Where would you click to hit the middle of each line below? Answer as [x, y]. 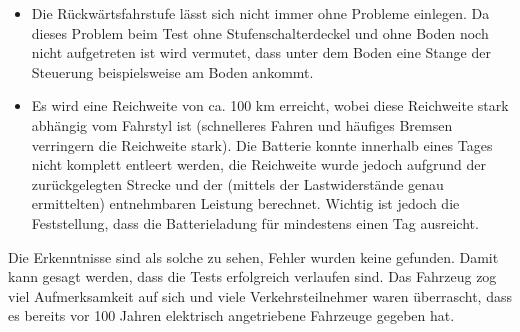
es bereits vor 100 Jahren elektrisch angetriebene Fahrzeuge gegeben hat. [231, 315]
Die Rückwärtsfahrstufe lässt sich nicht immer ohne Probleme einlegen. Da [260, 13]
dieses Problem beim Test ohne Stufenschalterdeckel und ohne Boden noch [260, 32]
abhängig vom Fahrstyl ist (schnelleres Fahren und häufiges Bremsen [242, 124]
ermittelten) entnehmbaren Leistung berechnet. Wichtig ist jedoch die [245, 203]
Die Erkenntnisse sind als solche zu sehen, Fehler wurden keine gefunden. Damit [253, 256]
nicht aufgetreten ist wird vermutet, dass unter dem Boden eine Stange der [261, 52]
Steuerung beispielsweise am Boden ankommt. [172, 71]
